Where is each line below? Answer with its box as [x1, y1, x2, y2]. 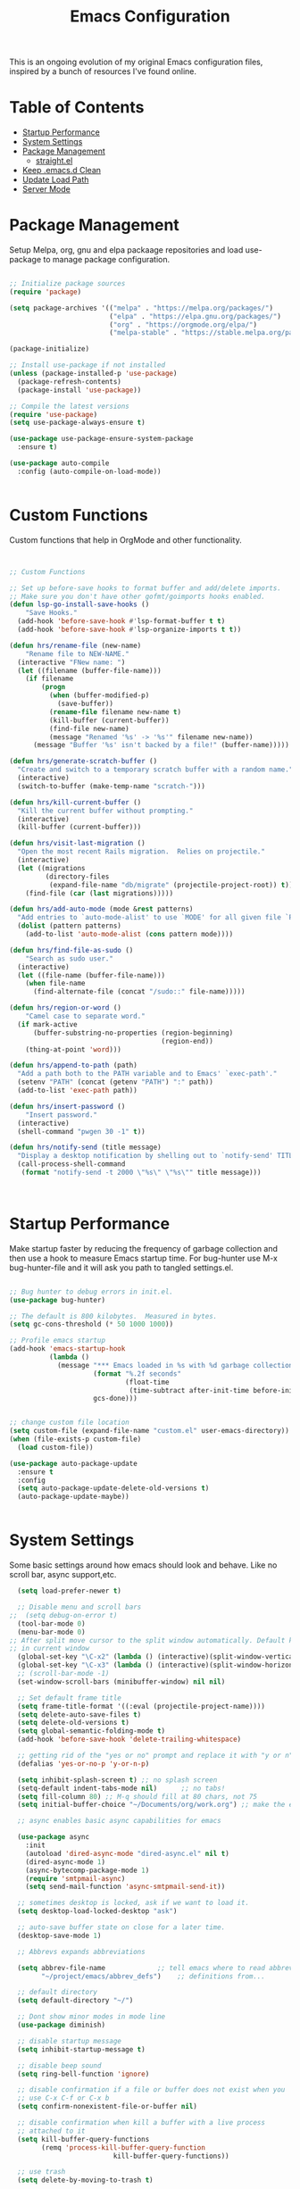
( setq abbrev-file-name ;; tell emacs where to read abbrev [17, 1963, 294, 1972]
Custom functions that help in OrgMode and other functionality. [9, 534, 243, 545]
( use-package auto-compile [9, 459, 110, 468]
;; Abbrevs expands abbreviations [17, 1947, 146, 1956]
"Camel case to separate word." [25, 1011, 146, 1020]
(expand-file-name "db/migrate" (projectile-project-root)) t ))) [48, 880, 297, 889]
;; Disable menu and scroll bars [17, 1602, 142, 1611]
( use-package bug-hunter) [9, 1295, 105, 1304]
